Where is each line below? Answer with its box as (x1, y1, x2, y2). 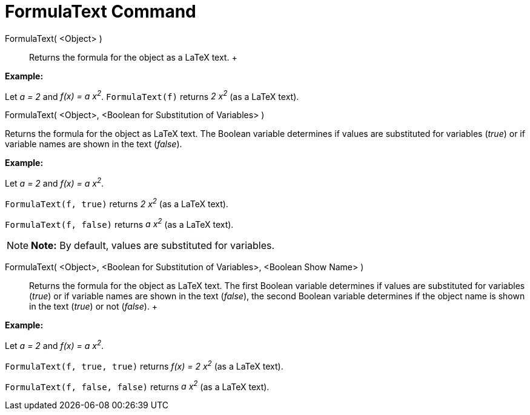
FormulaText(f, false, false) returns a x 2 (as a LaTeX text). (5, 379, 270, 392)
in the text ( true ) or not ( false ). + (29, 301, 158, 312)
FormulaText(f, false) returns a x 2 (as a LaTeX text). (5, 217, 234, 230)
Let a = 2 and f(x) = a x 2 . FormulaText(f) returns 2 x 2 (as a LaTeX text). (5, 89, 299, 102)
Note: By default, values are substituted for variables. (31, 239, 275, 252)
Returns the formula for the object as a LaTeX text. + (29, 51, 237, 62)
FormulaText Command (5, 1, 196, 22)
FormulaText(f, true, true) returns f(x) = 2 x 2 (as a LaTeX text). (5, 359, 283, 371)
